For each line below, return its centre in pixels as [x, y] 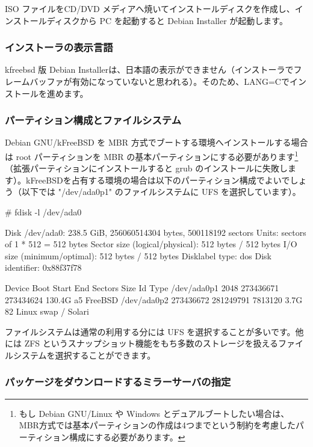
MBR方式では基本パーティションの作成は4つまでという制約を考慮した [157, 425]
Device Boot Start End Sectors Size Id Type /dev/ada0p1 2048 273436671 [142, 288]
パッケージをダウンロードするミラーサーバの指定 [118, 382]
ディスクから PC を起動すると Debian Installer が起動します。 [167, 20]
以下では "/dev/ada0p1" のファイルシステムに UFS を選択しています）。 [161, 192]
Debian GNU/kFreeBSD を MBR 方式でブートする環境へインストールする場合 [156, 142]
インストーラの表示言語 [59, 47]
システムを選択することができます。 [84, 355]
